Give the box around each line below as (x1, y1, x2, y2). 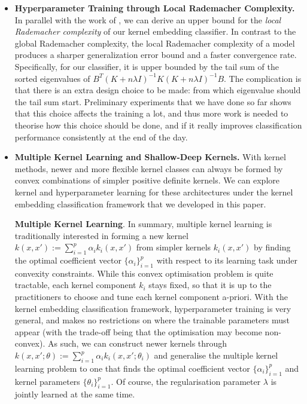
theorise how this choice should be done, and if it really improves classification (14, 118, 302, 131)
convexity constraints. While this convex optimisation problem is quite (14, 267, 273, 279)
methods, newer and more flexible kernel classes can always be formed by (14, 162, 283, 175)
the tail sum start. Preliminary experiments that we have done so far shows (14, 95, 291, 108)
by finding (254, 241, 291, 253)
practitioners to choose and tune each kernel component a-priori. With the (14, 290, 288, 303)
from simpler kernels (136, 241, 211, 253)
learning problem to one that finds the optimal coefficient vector (14, 362, 250, 374)
